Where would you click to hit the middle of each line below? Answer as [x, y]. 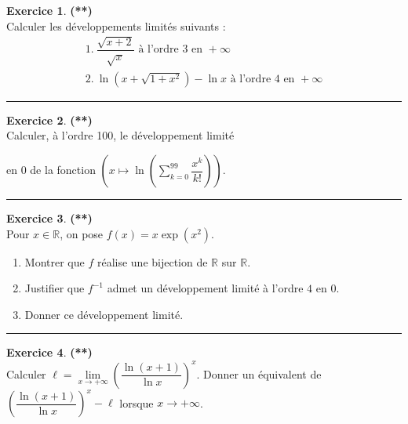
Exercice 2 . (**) [49, 120]
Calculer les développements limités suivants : [116, 25]
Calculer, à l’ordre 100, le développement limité [120, 135]
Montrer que [55, 261]
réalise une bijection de [152, 261]
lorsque [137, 402]
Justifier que [55, 288]
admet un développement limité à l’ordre [205, 288]
